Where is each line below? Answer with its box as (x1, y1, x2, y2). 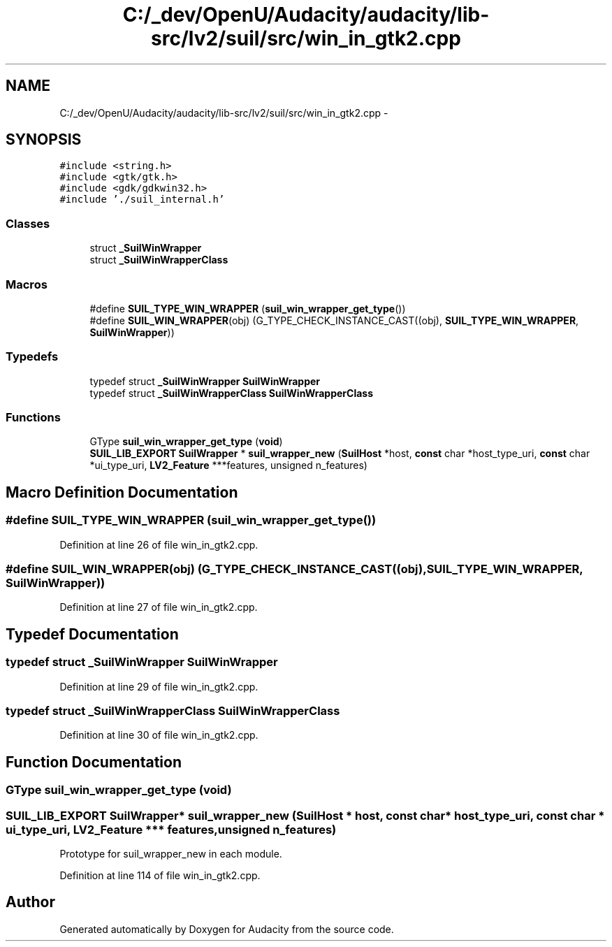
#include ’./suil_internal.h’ (59, 194, 225, 205)
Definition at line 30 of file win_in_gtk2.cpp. (59, 729, 258, 742)
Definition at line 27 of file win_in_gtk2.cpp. (59, 601, 258, 614)
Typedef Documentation (6, 625, 179, 643)
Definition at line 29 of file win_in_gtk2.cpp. (59, 680, 258, 693)
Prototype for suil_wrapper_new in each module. (59, 847, 282, 860)
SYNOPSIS (6, 131, 82, 149)
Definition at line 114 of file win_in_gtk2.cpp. (59, 869, 261, 881)
